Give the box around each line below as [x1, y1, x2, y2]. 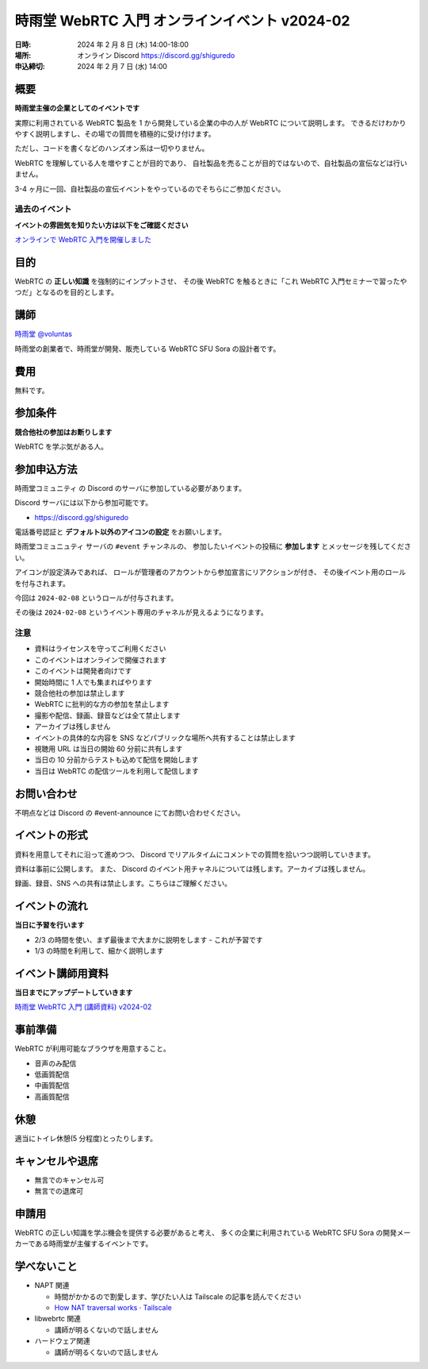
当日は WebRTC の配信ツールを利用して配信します [34, 766, 200, 776]
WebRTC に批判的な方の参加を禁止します [34, 700, 170, 709]
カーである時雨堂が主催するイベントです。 [14, 1239, 153, 1248]
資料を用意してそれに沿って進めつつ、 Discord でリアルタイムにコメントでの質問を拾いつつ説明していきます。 [14, 850, 376, 859]
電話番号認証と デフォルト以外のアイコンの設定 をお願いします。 [14, 526, 226, 536]
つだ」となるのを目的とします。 [14, 287, 119, 297]
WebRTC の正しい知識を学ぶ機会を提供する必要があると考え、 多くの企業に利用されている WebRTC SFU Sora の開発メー [14, 1228, 411, 1237]
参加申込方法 [14, 462, 78, 476]
